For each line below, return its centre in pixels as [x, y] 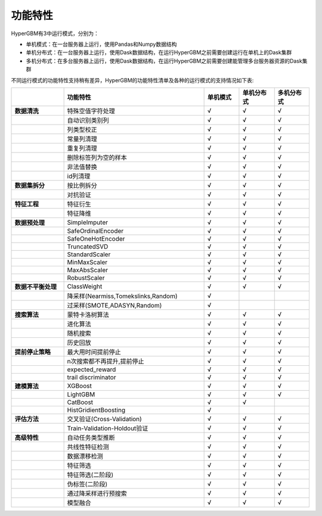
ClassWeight [85, 286]
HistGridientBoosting [96, 410]
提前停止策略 [32, 352]
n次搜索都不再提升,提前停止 [106, 361]
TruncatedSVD [88, 246]
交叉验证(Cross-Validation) [105, 419]
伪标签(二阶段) [87, 484]
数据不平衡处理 [35, 287]
